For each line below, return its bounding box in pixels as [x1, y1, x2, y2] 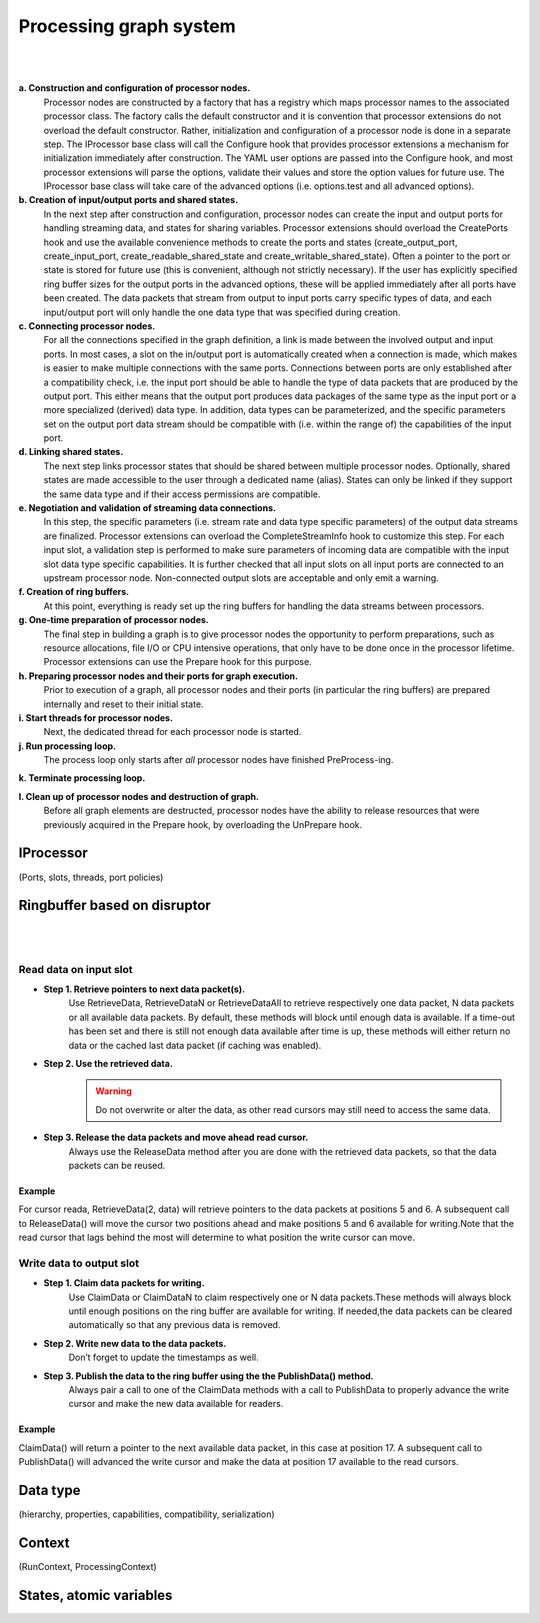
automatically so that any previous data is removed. [68, 1319, 281, 1331]
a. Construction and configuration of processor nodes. [18, 82, 251, 94]
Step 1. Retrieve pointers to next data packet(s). [43, 983, 245, 995]
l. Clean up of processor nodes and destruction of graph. [18, 790, 260, 802]
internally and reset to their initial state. [43, 698, 204, 710]
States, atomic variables [18, 1586, 173, 1604]
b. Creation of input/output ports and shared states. [18, 194, 239, 206]
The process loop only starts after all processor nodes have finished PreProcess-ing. [43, 754, 394, 766]
